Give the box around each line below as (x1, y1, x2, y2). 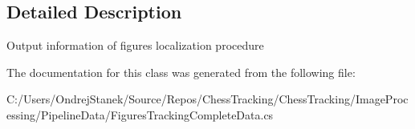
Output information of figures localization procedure (6, 37, 264, 54)
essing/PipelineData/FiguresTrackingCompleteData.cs (6, 106, 274, 123)
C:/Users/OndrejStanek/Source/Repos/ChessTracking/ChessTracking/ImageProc (6, 91, 409, 107)
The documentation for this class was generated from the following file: (6, 63, 356, 80)
